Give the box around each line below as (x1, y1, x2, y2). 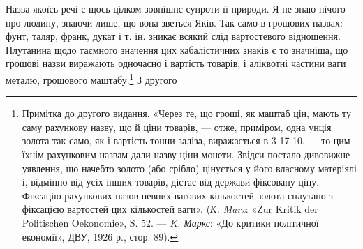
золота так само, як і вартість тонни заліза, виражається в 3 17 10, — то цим (22, 133, 350, 148)
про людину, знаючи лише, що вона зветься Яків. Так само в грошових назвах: (6, 15, 343, 29)
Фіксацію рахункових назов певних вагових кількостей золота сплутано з (22, 188, 333, 202)
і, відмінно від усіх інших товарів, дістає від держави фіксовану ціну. (22, 174, 320, 189)
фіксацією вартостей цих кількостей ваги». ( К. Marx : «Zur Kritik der (22, 202, 318, 216)
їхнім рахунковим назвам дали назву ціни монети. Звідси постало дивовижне (22, 147, 350, 161)
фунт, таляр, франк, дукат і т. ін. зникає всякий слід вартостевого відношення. (6, 29, 341, 43)
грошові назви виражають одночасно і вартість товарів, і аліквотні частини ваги (6, 56, 346, 70)
